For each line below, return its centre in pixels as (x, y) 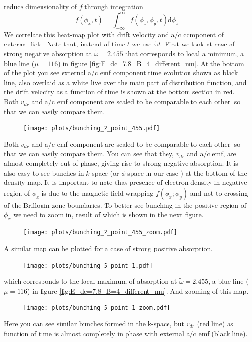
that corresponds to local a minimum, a (185, 54)
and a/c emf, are (211, 153)
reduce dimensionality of (41, 6)
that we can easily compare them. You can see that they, (89, 153)
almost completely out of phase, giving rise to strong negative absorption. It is (121, 163)
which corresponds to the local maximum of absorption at (91, 281)
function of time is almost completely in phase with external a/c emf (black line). (126, 333)
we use (142, 44)
